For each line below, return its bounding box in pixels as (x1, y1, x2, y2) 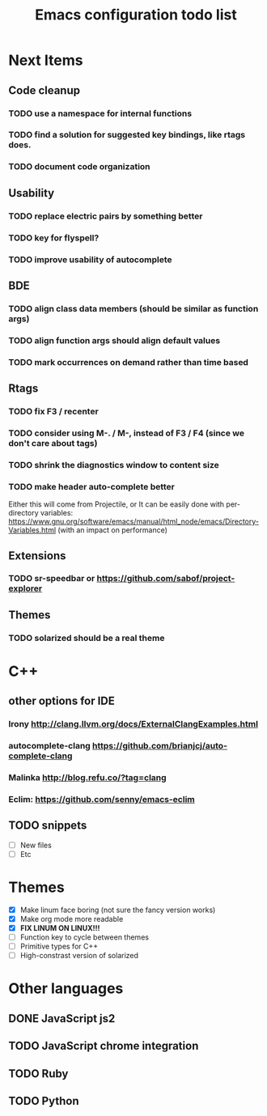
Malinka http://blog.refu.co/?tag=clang (8, 772, 167, 783)
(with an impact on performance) (57, 525, 168, 535)
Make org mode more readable (19, 914, 124, 923)
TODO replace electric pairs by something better (8, 210, 203, 222)
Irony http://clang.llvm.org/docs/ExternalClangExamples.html (8, 719, 259, 730)
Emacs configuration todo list (35, 6, 237, 24)
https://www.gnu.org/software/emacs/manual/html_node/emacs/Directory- (8, 516, 259, 527)
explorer (8, 583, 43, 594)
